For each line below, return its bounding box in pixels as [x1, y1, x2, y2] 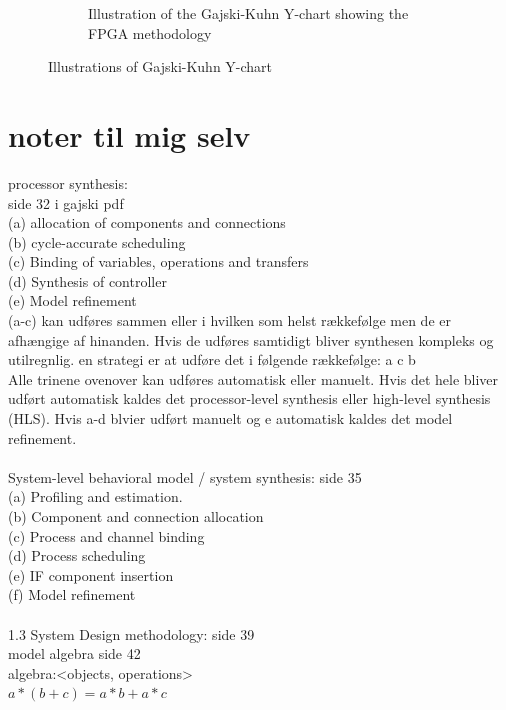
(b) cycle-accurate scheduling [8, 231, 186, 252]
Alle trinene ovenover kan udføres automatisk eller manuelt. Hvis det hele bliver [8, 368, 499, 389]
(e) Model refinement [8, 290, 137, 311]
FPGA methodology [88, 22, 212, 43]
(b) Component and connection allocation [8, 506, 264, 526]
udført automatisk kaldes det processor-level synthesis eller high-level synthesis [8, 388, 491, 409]
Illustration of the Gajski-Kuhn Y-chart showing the [88, 3, 409, 23]
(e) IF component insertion [8, 564, 174, 585]
